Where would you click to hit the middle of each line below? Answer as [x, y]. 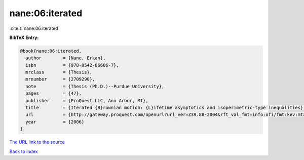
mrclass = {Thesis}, [59, 72]
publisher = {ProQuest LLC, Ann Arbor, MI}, [87, 101]
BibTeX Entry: [24, 37]
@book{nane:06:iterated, [51, 51]
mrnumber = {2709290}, [60, 79]
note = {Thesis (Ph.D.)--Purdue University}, [95, 86]
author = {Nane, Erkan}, [66, 58]
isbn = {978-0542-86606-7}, [72, 65]
